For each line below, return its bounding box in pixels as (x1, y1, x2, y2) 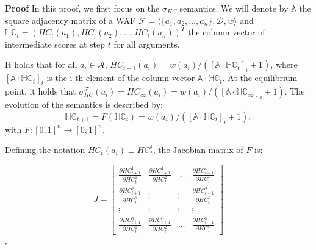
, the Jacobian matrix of (153, 143, 243, 156)
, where (270, 58, 298, 71)
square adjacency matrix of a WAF (5, 13, 136, 26)
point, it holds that (5, 85, 76, 98)
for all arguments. (113, 37, 180, 50)
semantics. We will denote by (179, 2, 289, 14)
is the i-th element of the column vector (46, 71, 195, 84)
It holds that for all (5, 58, 77, 71)
